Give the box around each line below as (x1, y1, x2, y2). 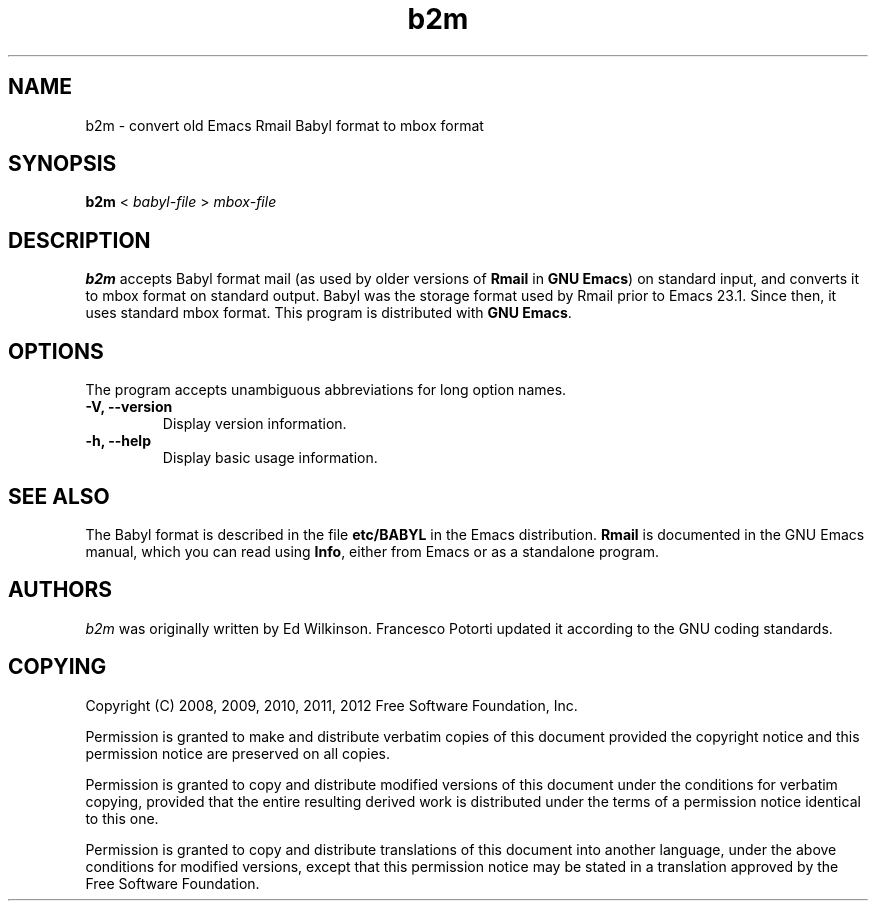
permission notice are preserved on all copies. (85, 744, 390, 762)
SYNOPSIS (8, 151, 117, 177)
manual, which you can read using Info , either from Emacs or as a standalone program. (85, 542, 659, 560)
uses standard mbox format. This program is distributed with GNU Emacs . (85, 304, 572, 322)
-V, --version (85, 398, 173, 416)
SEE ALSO (8, 483, 110, 509)
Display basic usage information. (162, 449, 378, 467)
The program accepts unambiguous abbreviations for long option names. (85, 381, 567, 399)
